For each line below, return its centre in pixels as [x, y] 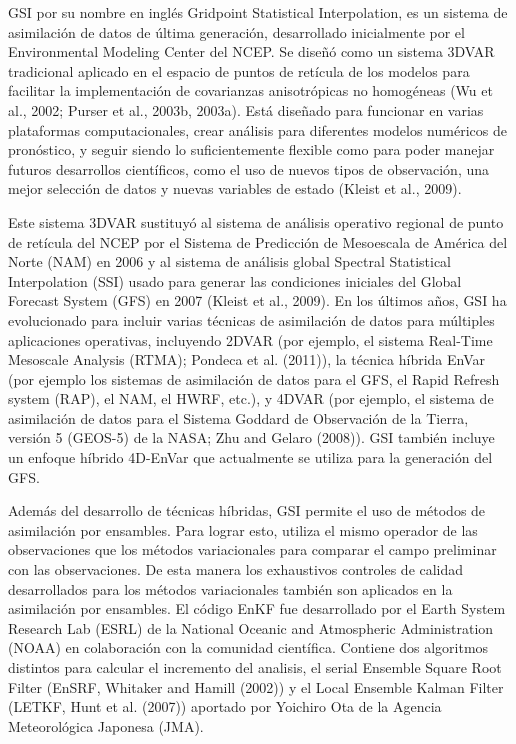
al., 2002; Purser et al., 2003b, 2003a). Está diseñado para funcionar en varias [246, 109]
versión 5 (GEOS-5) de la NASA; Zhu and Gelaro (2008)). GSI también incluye [251, 437]
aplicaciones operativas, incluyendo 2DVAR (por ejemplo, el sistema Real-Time [250, 339]
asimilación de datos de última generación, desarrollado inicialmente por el [236, 31]
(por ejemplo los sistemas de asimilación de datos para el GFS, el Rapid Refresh [254, 378]
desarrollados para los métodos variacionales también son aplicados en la [230, 588]
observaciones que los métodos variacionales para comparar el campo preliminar [252, 549]
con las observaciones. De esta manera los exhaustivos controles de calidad [236, 569]
